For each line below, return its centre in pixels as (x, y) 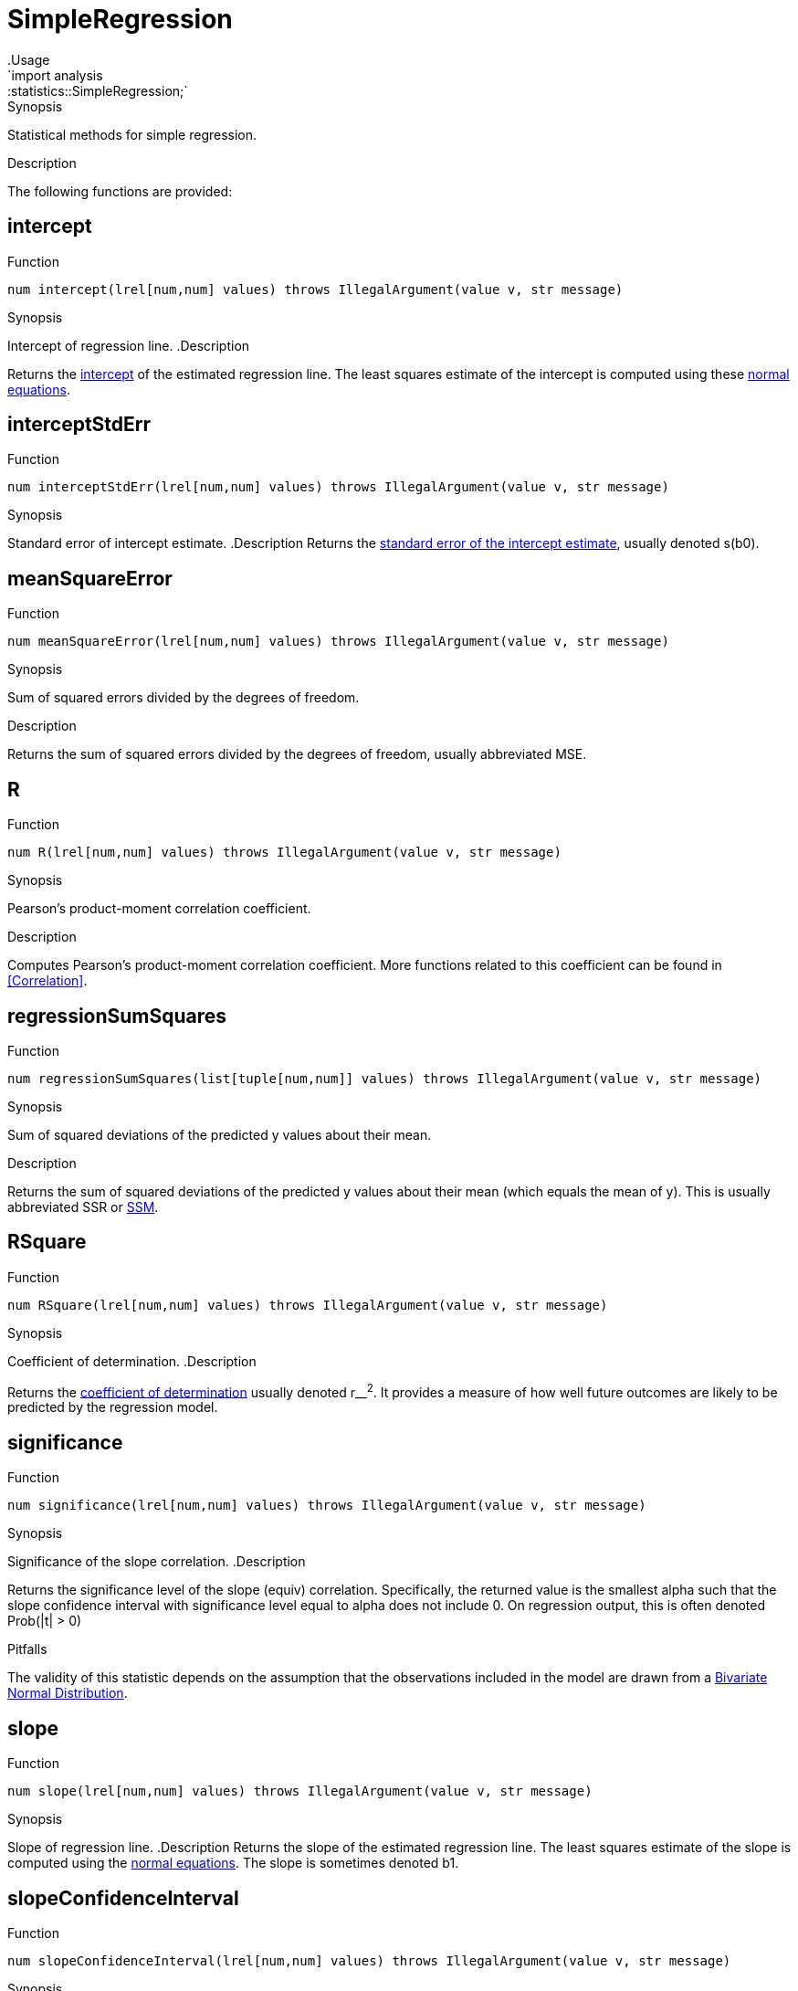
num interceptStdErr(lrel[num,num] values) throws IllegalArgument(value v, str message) (338, 487)
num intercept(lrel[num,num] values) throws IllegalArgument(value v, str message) (315, 289)
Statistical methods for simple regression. (132, 134)
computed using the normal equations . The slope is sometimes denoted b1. (233, 1863)
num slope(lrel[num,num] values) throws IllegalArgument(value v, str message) (300, 1791)
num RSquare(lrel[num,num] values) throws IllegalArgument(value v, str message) (308, 1305)
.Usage (29, 59)
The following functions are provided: (120, 191)
